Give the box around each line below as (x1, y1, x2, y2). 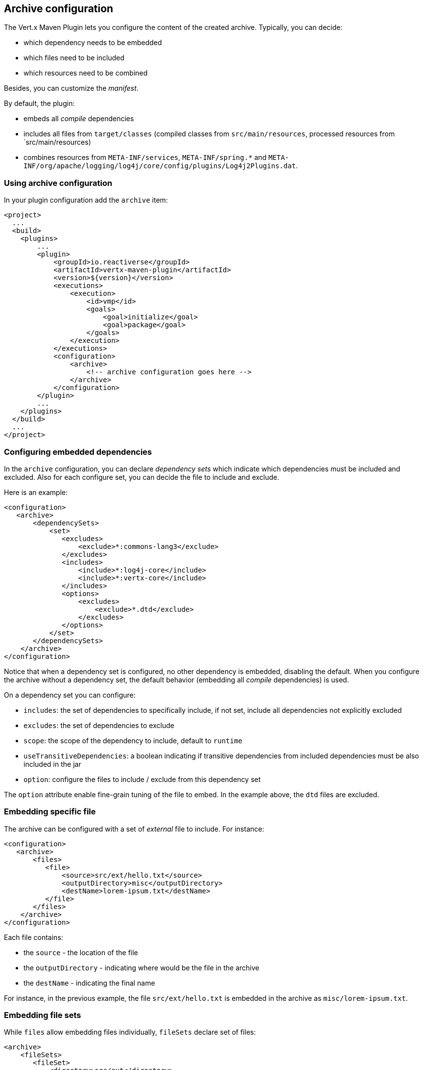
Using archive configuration (4, 178, 113, 188)
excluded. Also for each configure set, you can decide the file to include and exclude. (4, 472, 280, 481)
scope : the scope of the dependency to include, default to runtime (23, 736, 242, 745)
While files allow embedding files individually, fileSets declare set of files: (4, 1028, 256, 1037)
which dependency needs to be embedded (23, 38, 162, 47)
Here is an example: (4, 488, 68, 496)
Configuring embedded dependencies (4, 446, 152, 457)
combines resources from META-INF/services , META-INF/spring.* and (23, 153, 267, 162)
